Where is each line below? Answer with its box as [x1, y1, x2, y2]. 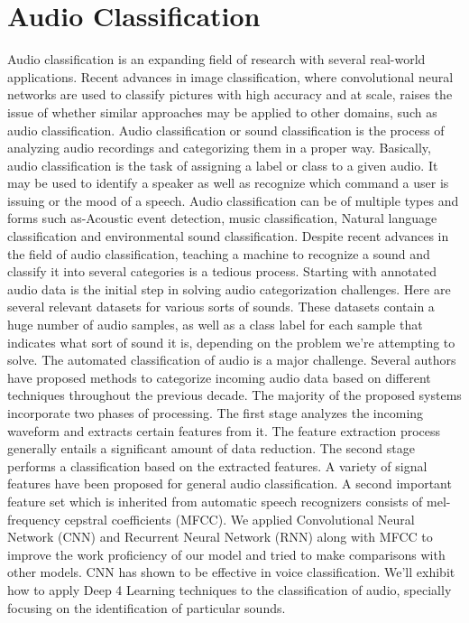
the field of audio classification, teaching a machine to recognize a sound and [7, 244, 430, 263]
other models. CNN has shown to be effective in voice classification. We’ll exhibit [7, 563, 455, 581]
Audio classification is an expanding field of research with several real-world [7, 50, 426, 69]
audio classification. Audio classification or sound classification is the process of [7, 120, 445, 139]
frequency [7, 509, 60, 528]
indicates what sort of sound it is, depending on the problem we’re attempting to [7, 332, 455, 351]
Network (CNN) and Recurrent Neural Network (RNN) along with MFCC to [7, 527, 433, 546]
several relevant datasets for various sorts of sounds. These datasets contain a [7, 297, 435, 316]
